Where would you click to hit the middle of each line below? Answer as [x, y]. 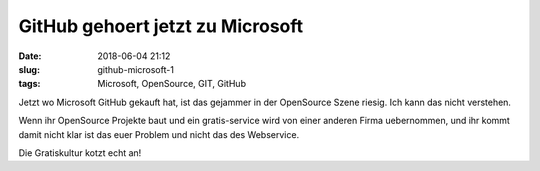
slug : [29, 69]
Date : [30, 56]
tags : [29, 84]
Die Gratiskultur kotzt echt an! [80, 152]
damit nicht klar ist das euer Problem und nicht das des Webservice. [159, 134]
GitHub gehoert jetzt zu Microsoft [161, 26]
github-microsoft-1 [136, 69]
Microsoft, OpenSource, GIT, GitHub [172, 84]
